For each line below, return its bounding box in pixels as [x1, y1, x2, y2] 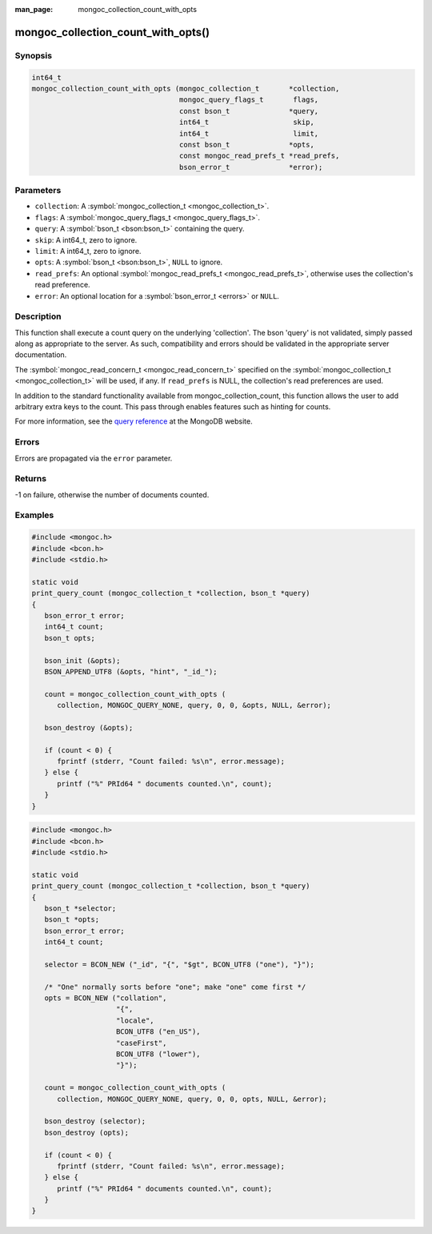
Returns [14, 473, 47, 484]
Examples [14, 509, 54, 521]
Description [14, 311, 62, 322]
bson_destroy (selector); [44, 1117, 146, 1126]
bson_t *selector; [44, 903, 117, 913]
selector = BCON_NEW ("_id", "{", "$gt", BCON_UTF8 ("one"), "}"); [44, 959, 315, 969]
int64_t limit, [178, 129, 319, 138]
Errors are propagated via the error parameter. [14, 453, 173, 463]
